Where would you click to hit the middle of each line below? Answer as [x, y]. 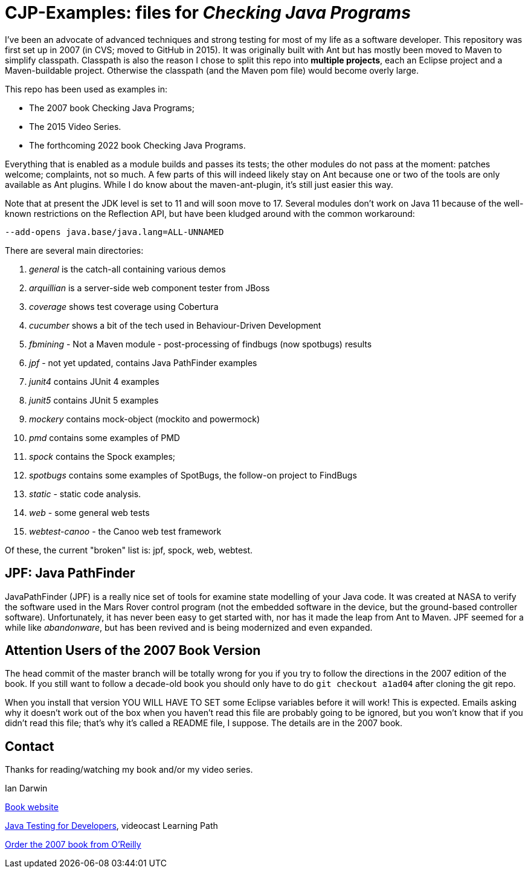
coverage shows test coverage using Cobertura [124, 306]
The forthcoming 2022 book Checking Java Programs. [137, 145]
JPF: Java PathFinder [70, 573]
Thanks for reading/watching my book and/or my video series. [129, 770]
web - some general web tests [89, 512]
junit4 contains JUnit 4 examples [94, 381]
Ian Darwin [26, 788]
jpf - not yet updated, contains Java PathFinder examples [143, 362]
